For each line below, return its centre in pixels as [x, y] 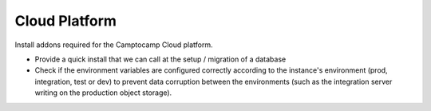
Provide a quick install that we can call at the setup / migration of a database [160, 59]
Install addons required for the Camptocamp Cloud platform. [114, 45]
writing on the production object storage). [103, 93]
